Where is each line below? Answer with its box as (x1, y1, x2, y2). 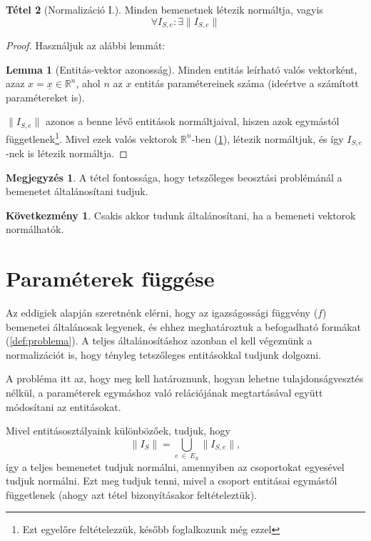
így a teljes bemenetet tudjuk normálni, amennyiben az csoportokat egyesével (6, 459, 345, 474)
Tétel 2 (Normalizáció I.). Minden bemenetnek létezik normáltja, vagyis (6, 2, 323, 16)
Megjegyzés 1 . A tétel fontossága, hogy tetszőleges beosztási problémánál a (6, 169, 342, 184)
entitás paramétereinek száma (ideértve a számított (135, 76, 359, 91)
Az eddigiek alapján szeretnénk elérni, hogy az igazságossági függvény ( (6, 305, 318, 320)
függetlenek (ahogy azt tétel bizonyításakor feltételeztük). (6, 487, 258, 502)
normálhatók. (6, 222, 64, 237)
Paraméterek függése (6, 264, 215, 293)
